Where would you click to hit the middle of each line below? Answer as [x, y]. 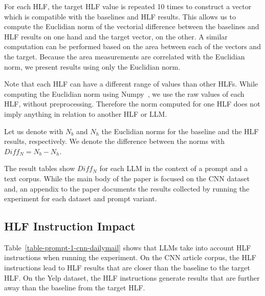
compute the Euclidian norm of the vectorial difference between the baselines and [132, 26]
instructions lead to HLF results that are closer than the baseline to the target [127, 268]
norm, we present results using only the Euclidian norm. [92, 66]
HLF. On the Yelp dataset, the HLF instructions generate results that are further [132, 277]
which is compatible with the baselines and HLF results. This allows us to [120, 16]
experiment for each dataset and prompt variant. [81, 198]
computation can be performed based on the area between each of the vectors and [132, 46]
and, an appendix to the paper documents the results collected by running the [127, 188]
